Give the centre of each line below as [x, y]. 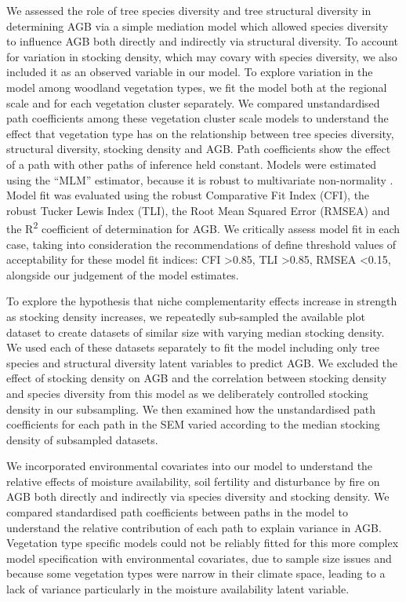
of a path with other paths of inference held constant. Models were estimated [192, 164]
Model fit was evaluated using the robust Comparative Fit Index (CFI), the [188, 195]
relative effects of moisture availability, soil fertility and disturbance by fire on [193, 481]
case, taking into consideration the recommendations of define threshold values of [201, 244]
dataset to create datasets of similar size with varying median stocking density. [196, 332]
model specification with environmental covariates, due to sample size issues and [199, 558]
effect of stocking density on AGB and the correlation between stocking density [197, 378]
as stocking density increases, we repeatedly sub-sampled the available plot [186, 316]
